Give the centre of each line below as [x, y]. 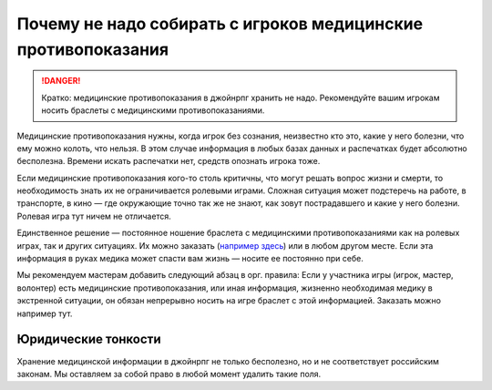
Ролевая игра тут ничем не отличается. [94, 216]
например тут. [45, 313]
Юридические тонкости [89, 339]
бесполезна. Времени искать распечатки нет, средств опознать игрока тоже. [169, 161]
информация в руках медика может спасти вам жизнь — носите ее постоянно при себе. [190, 259]
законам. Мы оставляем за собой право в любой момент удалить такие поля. [169, 374]
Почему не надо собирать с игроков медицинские [220, 24]
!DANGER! [61, 81]
